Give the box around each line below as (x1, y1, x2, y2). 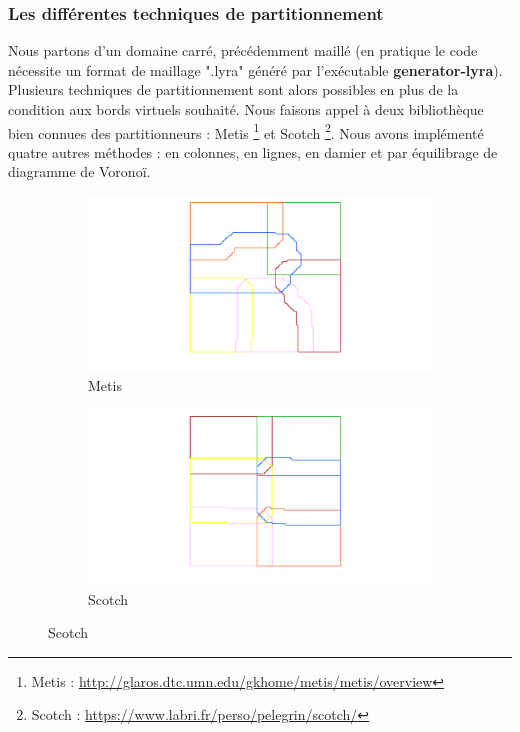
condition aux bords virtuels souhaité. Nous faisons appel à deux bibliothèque (8, 99, 484, 119)
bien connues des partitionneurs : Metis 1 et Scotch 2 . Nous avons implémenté (8, 119, 484, 143)
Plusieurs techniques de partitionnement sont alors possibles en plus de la (8, 79, 459, 100)
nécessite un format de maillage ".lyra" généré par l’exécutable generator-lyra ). (8, 59, 503, 80)
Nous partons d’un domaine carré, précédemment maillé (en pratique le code (8, 40, 478, 61)
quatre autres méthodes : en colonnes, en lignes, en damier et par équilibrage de (8, 141, 498, 162)
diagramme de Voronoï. (8, 161, 151, 182)
